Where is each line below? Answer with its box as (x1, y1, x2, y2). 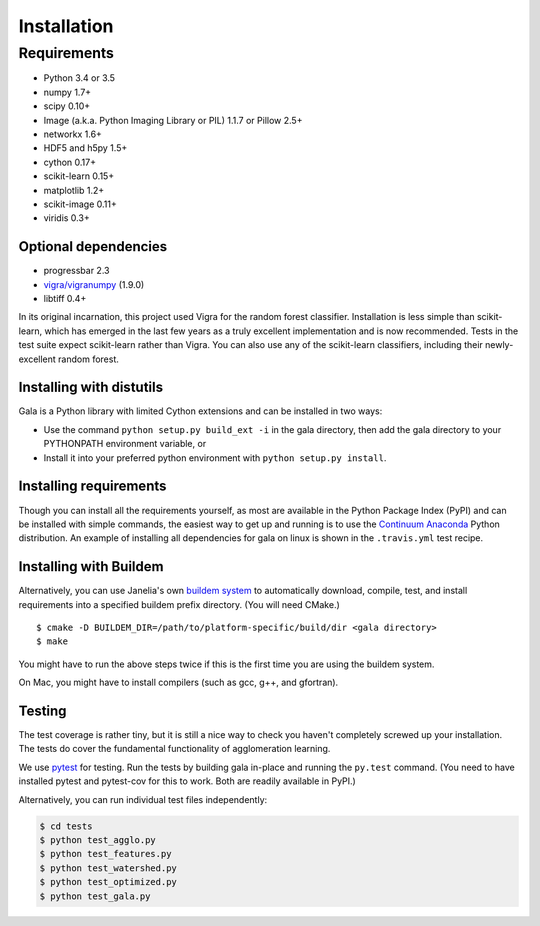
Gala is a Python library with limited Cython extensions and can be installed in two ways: (18, 405, 383, 417)
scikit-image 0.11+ (43, 198, 117, 210)
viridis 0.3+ (43, 212, 90, 224)
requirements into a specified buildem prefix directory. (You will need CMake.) (18, 598, 340, 610)
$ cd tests (39, 820, 93, 832)
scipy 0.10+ (43, 100, 90, 112)
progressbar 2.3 (43, 265, 110, 277)
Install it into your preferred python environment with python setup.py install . (43, 451, 387, 464)
